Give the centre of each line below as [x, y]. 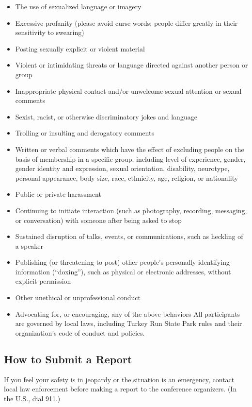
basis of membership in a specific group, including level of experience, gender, [130, 159]
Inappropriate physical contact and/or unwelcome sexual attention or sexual [128, 91]
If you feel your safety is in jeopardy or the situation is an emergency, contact [119, 379]
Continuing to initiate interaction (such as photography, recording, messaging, [131, 210]
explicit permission [43, 281]
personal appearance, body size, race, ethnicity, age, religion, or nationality [127, 178]
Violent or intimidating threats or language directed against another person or [132, 65]
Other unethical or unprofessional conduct [78, 297]
